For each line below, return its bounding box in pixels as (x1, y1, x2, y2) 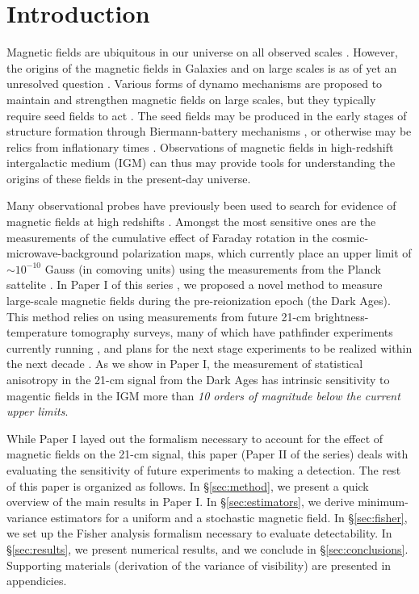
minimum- (358, 493, 409, 510)
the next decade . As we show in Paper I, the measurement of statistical (6, 355, 363, 372)
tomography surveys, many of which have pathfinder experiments (70, 324, 393, 341)
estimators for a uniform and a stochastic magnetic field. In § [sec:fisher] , (50, 508, 408, 525)
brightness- (314, 307, 369, 324)
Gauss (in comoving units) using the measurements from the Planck (44, 260, 381, 277)
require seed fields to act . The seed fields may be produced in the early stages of (6, 107, 407, 123)
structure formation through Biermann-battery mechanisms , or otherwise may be (6, 123, 412, 140)
